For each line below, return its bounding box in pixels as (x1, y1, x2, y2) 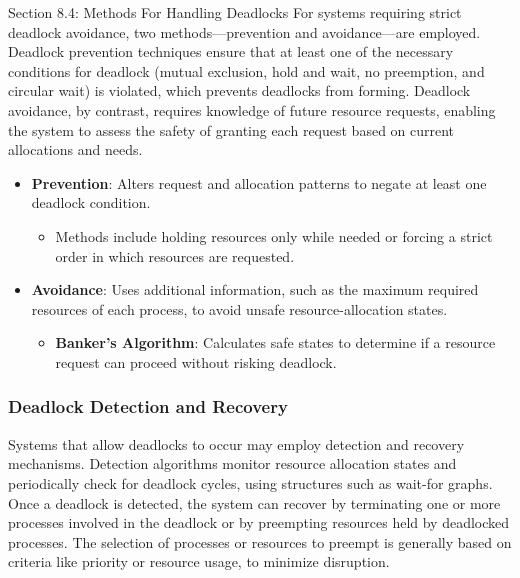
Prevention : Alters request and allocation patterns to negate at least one (31, 172, 487, 193)
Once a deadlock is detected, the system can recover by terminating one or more (8, 492, 501, 513)
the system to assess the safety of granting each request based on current (8, 119, 455, 140)
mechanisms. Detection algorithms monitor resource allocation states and (8, 453, 457, 474)
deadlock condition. (31, 192, 151, 213)
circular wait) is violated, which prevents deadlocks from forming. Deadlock (8, 80, 471, 101)
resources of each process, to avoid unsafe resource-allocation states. (31, 298, 448, 319)
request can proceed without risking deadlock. (55, 351, 337, 372)
